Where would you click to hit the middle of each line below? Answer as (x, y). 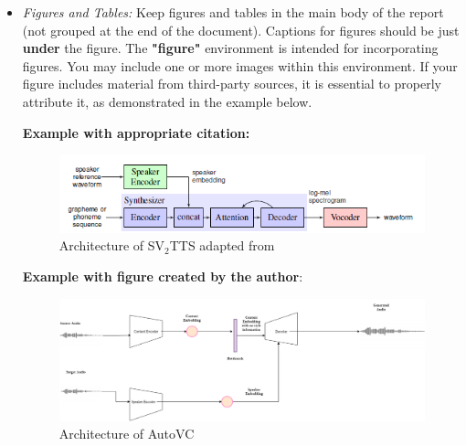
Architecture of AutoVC (127, 434)
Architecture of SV (111, 245)
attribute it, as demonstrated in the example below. (167, 101)
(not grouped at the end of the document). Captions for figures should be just (241, 30)
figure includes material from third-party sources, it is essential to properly (232, 84)
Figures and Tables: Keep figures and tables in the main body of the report (233, 12)
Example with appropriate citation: (136, 132)
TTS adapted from (222, 245)
